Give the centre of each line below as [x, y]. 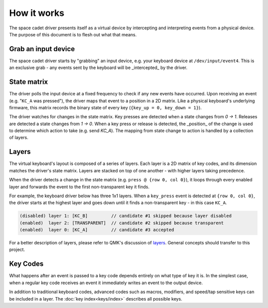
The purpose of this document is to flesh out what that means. [73, 34]
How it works [37, 13]
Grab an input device [42, 49]
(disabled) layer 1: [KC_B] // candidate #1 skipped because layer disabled [126, 216]
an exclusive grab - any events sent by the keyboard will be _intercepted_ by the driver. [98, 68]
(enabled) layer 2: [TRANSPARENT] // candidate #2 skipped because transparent [122, 223]
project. [17, 250]
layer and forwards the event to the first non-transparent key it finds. [79, 187]
